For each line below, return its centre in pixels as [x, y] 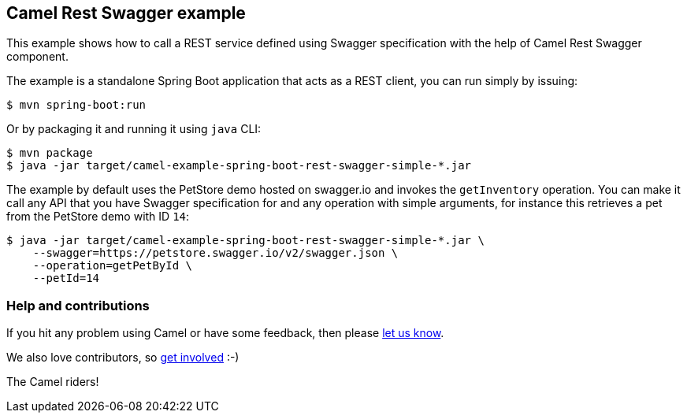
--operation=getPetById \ [113, 266]
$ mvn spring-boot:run [76, 105]
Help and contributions [78, 305]
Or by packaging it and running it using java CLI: [134, 129]
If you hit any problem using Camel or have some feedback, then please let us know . [225, 333]
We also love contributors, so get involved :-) [123, 358]
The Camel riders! [53, 382]
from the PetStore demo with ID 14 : [98, 217]
